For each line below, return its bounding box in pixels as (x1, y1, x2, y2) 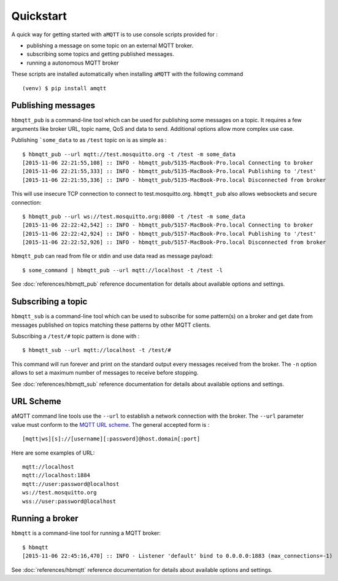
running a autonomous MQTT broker (26, 59, 119, 66)
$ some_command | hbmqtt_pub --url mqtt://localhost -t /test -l (22, 267, 223, 273)
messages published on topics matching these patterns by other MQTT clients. (11, 321, 211, 329)
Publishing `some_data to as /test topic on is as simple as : (11, 136, 167, 144)
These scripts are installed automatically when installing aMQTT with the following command (11, 71, 244, 78)
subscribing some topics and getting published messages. (26, 50, 174, 58)
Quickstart (11, 9, 67, 23)
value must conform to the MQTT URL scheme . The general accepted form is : (11, 421, 210, 428)
